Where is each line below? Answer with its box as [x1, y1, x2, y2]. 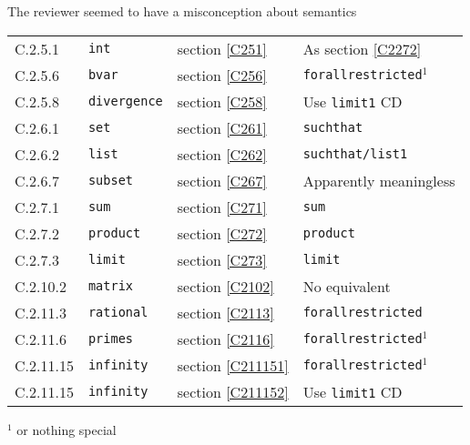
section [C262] [177, 143, 267, 165]
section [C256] [177, 64, 267, 86]
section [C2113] [177, 301, 274, 323]
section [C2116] [177, 328, 274, 349]
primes [87, 331, 134, 347]
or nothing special [16, 420, 117, 439]
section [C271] [177, 196, 267, 217]
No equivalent [302, 275, 391, 297]
